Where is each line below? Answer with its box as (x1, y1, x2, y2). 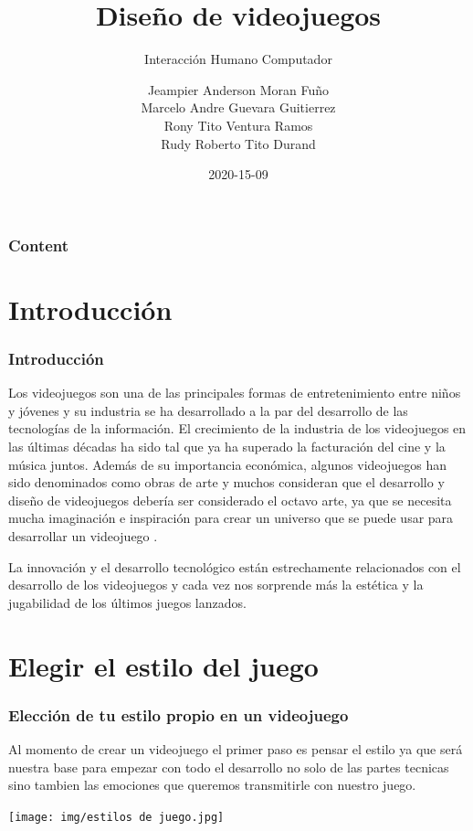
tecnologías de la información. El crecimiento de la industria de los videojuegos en (8, 419, 467, 438)
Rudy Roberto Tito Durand (161, 133, 316, 153)
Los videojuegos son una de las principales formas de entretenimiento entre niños (8, 383, 461, 402)
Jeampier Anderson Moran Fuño (147, 80, 330, 99)
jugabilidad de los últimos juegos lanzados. (8, 592, 247, 612)
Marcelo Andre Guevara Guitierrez (141, 98, 336, 117)
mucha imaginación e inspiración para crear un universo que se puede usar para (8, 508, 454, 527)
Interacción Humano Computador (144, 49, 332, 69)
